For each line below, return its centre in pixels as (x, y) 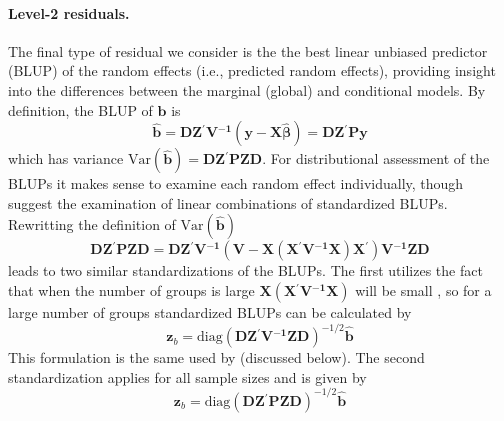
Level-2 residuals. (69, 12)
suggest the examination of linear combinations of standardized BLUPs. (228, 202)
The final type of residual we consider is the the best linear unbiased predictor (248, 50)
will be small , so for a (423, 289)
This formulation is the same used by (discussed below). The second (216, 357)
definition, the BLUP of (80, 109)
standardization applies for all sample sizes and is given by (187, 376)
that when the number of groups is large (131, 289)
